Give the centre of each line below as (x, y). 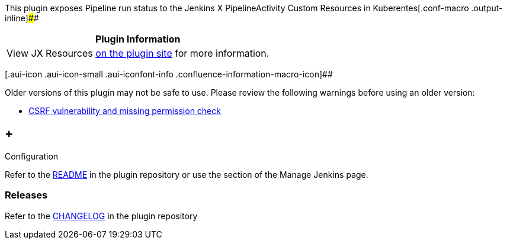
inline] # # (22, 18)
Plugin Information (138, 39)
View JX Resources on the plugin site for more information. (138, 53)
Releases (26, 195)
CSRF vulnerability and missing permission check (125, 111)
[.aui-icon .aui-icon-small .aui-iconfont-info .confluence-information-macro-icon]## (169, 74)
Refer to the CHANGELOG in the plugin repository (101, 216)
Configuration (32, 156)
